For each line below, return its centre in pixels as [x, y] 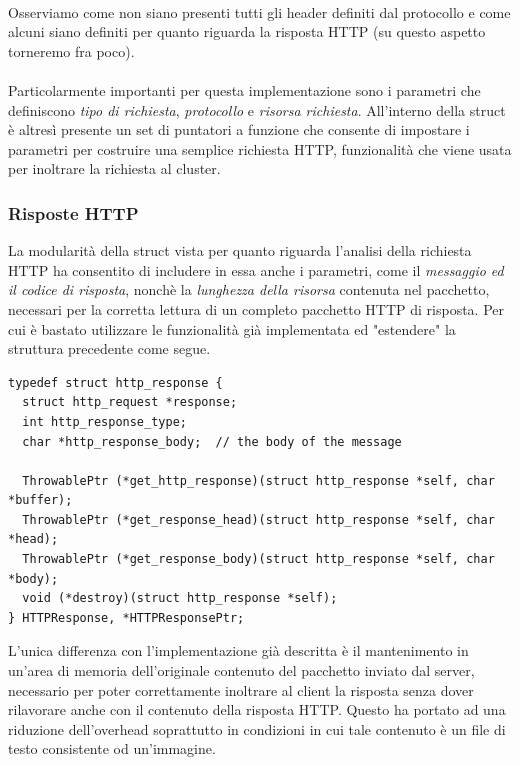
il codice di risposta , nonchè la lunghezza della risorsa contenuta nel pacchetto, [249, 289]
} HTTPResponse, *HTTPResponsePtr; [126, 617]
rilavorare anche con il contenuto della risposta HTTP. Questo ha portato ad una [257, 709]
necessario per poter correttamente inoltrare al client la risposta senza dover [241, 689]
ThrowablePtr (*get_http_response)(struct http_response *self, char [258, 480]
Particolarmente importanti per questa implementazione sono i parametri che [244, 89]
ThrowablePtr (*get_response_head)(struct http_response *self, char [258, 519]
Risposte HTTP [73, 212]
